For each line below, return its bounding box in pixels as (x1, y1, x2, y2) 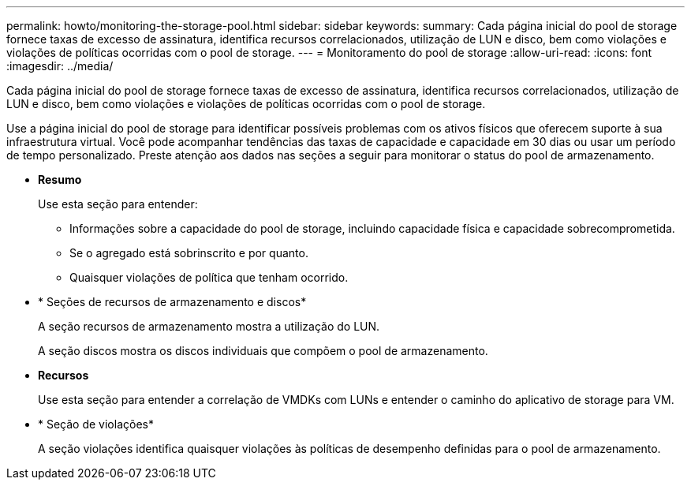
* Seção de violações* (38, 417, 154, 431)
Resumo (38, 173, 82, 186)
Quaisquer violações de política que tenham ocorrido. (69, 271, 349, 284)
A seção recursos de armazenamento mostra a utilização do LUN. (38, 320, 380, 333)
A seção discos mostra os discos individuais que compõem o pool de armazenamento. (38, 344, 488, 357)
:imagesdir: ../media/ (6, 59, 114, 73)
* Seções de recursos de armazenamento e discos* (38, 295, 307, 308)
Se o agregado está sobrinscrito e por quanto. (69, 246, 308, 260)
